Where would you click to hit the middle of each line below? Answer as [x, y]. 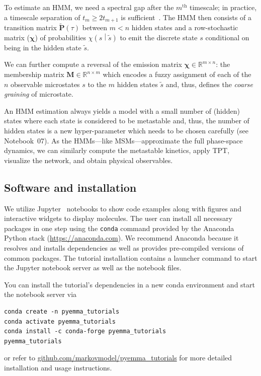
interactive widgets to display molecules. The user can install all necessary [118, 218]
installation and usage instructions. [58, 367]
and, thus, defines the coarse [209, 84]
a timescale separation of [42, 17]
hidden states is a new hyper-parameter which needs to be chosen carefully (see [126, 131]
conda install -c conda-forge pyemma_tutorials [85, 331]
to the [97, 84]
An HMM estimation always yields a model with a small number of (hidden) [122, 110]
